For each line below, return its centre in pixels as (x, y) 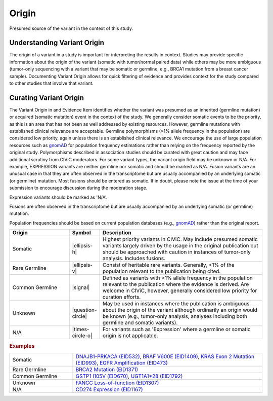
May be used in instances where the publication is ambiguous (176, 304)
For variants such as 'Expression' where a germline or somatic (176, 330)
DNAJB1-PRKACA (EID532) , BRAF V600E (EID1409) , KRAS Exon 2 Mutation (165, 356)
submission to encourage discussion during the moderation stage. (78, 188)
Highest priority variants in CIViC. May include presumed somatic (180, 239)
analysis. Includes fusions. (134, 259)
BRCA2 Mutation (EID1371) (107, 369)
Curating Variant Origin (47, 98)
